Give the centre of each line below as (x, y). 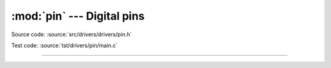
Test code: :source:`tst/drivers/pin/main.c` (64, 45)
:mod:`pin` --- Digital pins (78, 16)
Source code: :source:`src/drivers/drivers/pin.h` (71, 34)
